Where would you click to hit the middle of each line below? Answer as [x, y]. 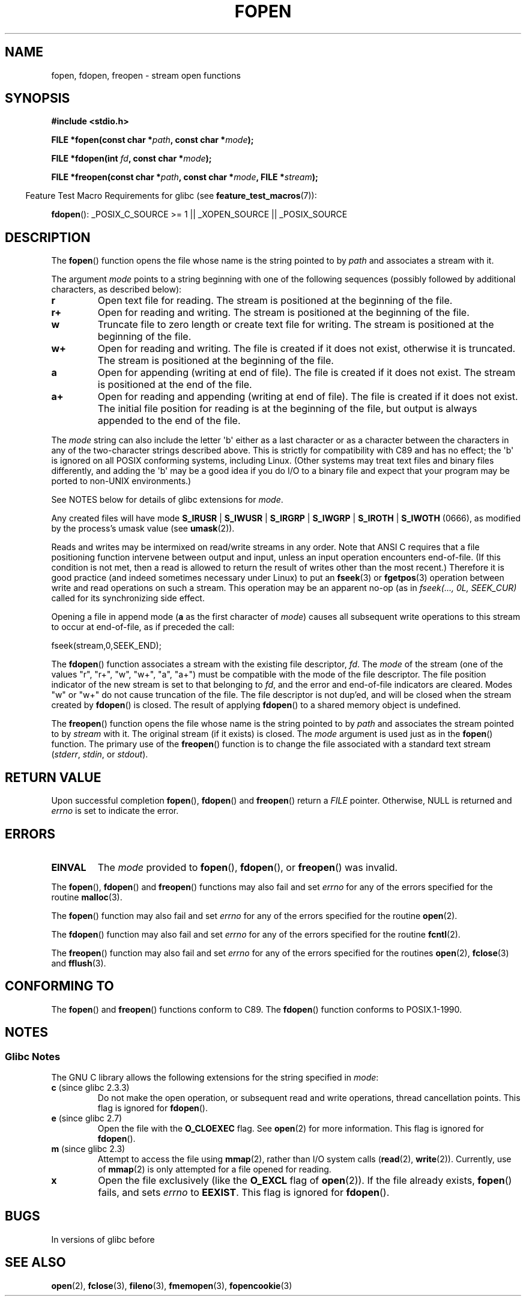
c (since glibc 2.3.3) [90, 1088]
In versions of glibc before [103, 1239]
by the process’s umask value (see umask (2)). [143, 529]
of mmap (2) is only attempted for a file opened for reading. [214, 1169]
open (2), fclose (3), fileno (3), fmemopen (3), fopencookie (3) [172, 1285]
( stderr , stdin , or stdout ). [100, 754]
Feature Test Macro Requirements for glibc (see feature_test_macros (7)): [171, 196]
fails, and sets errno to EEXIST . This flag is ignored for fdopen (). [244, 1193]
